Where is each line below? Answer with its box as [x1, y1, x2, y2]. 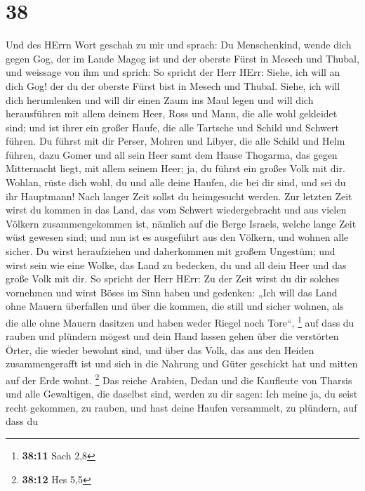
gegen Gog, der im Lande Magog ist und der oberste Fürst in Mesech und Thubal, [6, 51, 359, 65]
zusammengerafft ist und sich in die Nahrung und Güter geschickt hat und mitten [6, 356, 358, 371]
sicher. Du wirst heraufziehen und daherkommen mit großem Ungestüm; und [6, 244, 336, 258]
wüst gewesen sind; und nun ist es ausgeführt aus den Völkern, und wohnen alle [6, 230, 349, 244]
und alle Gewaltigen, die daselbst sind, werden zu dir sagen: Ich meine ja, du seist [6, 386, 358, 401]
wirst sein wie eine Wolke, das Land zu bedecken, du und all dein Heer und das [6, 257, 347, 272]
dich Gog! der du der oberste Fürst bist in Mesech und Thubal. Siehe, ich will [6, 78, 340, 93]
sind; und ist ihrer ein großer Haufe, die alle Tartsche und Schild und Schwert [6, 119, 339, 134]
